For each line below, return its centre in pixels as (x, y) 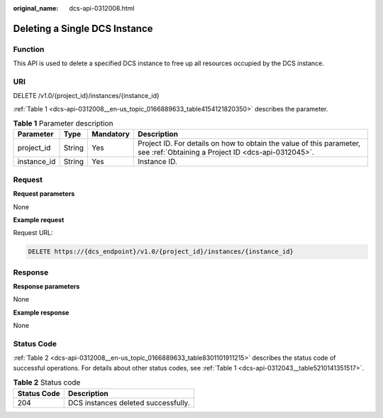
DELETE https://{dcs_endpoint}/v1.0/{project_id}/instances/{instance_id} (161, 252)
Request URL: (33, 233)
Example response (41, 312)
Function (29, 49)
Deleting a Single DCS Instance (83, 28)
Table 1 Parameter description (63, 123)
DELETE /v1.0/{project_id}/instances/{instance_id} (86, 96)
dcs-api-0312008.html (102, 8)
